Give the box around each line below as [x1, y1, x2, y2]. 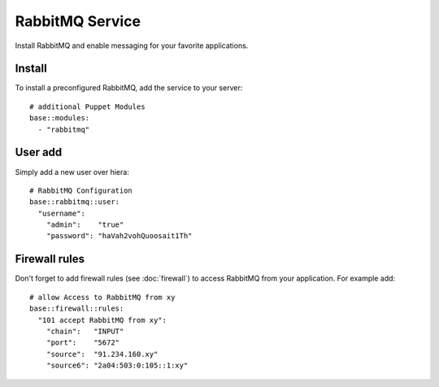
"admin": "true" [46, 220, 124, 229]
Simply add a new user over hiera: [15, 167, 129, 176]
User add [15, 146, 63, 159]
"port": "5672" [46, 338, 120, 347]
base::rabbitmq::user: [29, 198, 120, 207]
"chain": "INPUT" [46, 326, 124, 336]
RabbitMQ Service [15, 12, 141, 30]
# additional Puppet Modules [29, 102, 146, 111]
